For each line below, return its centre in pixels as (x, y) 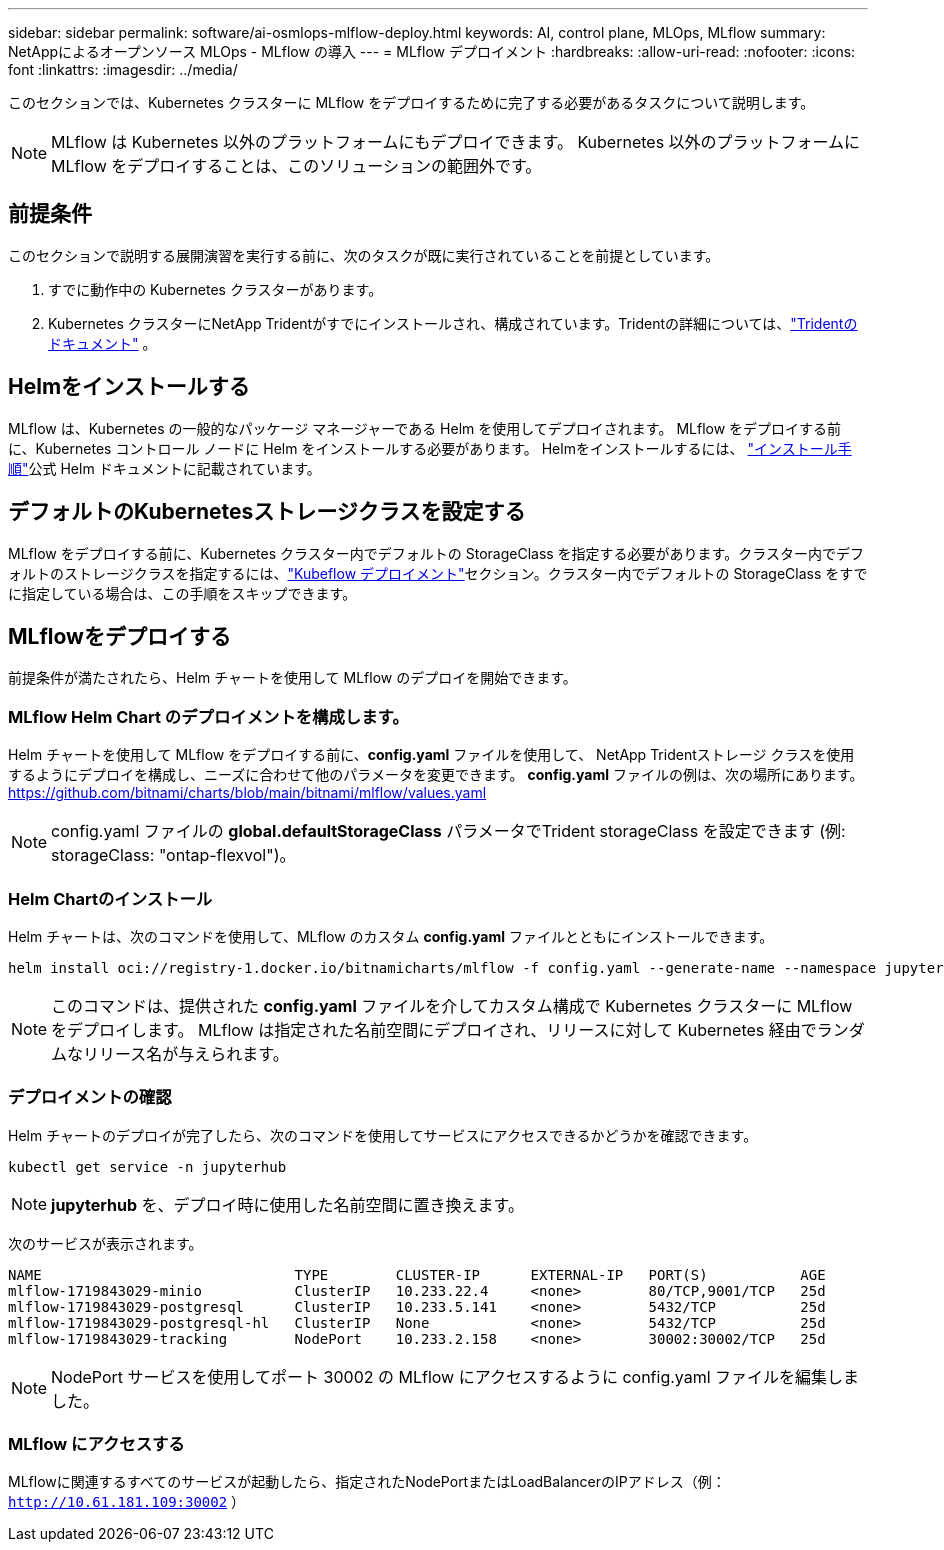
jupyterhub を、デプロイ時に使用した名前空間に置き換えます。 (287, 1204)
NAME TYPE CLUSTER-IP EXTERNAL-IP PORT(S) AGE (417, 1274)
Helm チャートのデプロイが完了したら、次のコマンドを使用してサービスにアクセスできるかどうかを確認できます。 (383, 1135)
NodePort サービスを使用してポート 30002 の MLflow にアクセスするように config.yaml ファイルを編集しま (455, 1376)
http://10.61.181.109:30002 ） (127, 1502)
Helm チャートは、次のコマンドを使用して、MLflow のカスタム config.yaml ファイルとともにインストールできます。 (391, 936)
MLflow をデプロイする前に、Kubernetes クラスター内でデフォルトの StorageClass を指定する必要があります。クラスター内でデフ (436, 553)
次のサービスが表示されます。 (105, 1243)
